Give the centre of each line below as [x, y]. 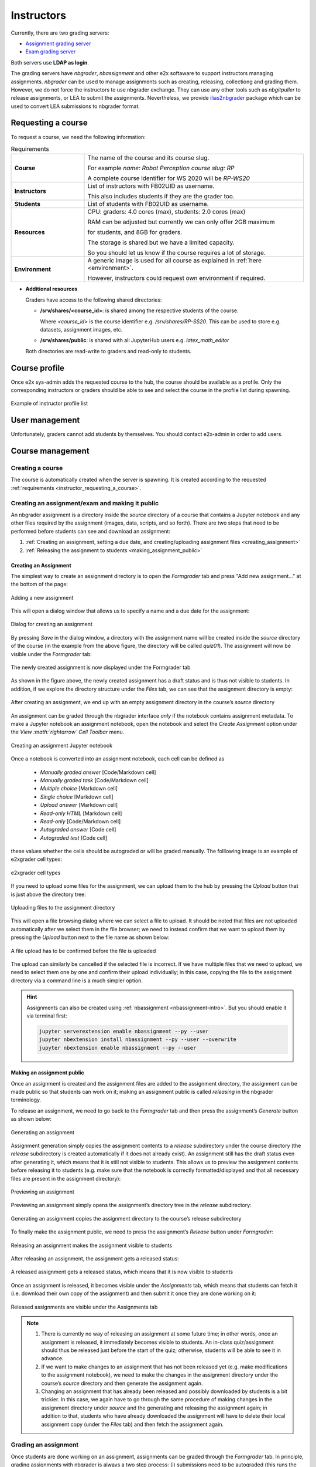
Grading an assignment [45, 1445]
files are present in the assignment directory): [66, 1178]
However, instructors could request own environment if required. [176, 278]
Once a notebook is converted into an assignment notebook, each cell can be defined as [118, 759]
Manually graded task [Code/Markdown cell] [94, 780]
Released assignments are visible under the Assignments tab [84, 1307]
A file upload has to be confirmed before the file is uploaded [83, 951]
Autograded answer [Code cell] [78, 830]
